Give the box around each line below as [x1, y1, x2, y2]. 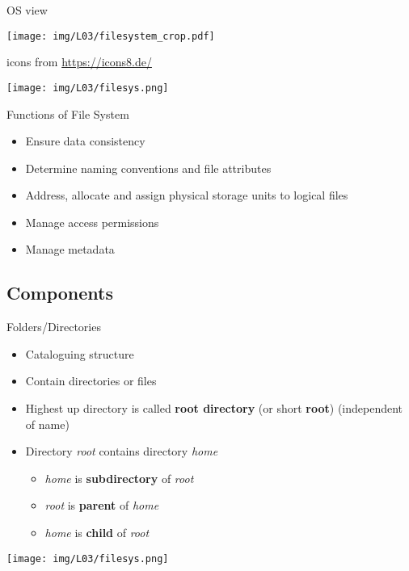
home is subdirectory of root [44, 469, 194, 486]
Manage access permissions [25, 213, 159, 230]
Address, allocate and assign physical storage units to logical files [25, 187, 348, 204]
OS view [6, 2, 48, 18]
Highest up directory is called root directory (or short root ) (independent [25, 400, 403, 417]
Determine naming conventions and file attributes [25, 159, 272, 176]
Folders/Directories [6, 318, 101, 335]
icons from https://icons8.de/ [6, 53, 152, 70]
